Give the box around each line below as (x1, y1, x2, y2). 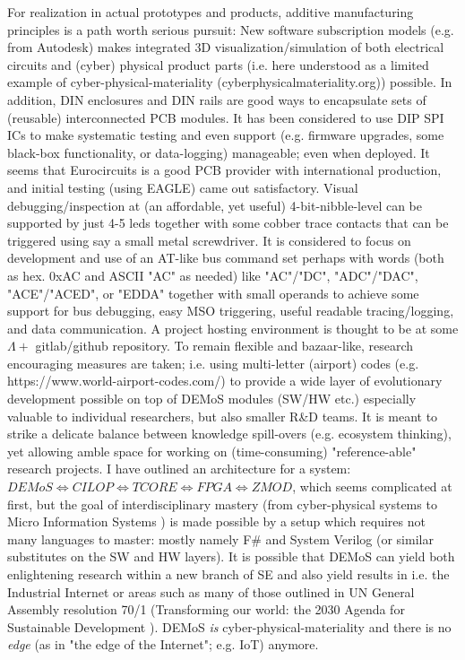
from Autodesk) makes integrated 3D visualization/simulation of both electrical (7, 38, 444, 56)
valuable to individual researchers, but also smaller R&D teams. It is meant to (7, 406, 438, 425)
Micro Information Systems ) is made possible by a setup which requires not (7, 512, 426, 531)
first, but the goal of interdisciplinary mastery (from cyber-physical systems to (7, 494, 437, 513)
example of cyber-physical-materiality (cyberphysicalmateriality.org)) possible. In (7, 73, 452, 91)
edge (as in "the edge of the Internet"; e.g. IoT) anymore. (7, 635, 319, 654)
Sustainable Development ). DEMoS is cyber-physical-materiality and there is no (7, 617, 452, 636)
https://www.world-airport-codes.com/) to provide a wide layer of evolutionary (7, 371, 443, 390)
